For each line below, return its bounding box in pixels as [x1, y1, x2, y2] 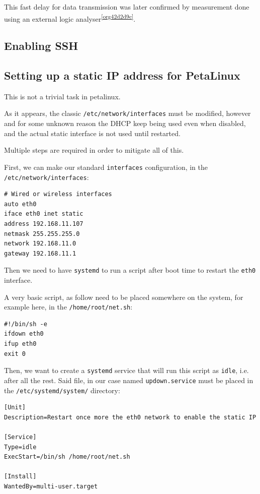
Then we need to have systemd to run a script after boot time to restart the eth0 [4, 265, 256, 275]
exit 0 [4, 350, 26, 357]
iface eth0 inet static [4, 210, 83, 218]
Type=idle [4, 443, 37, 451]
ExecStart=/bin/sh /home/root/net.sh [4, 453, 130, 461]
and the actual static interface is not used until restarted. [4, 128, 181, 138]
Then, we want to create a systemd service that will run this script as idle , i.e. [4, 365, 249, 376]
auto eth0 [4, 200, 37, 208]
